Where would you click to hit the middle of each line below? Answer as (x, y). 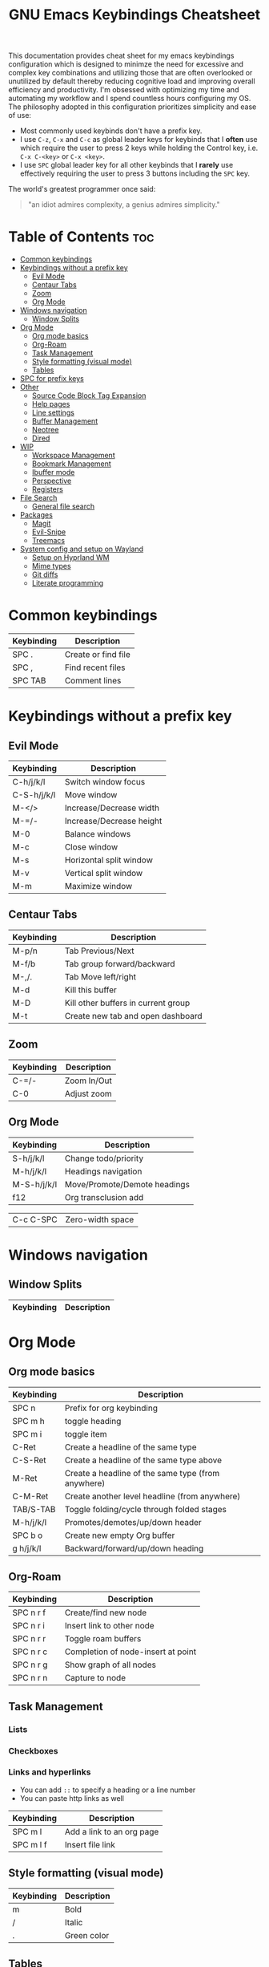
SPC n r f (29, 1612)
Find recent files (95, 667)
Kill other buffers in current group (127, 1003)
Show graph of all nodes (110, 1665)
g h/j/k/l (27, 1548)
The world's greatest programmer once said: (82, 189)
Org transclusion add (104, 1197)
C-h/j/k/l (29, 782)
